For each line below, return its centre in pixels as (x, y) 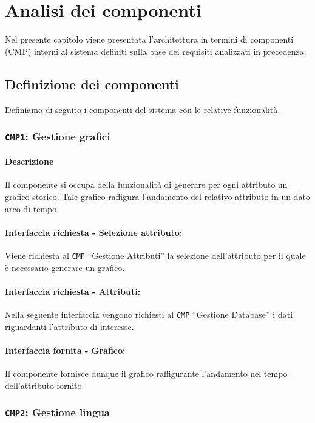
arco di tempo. (32, 208)
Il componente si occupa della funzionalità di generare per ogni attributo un (146, 184)
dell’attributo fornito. (45, 385)
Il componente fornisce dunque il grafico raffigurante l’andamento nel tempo (146, 373)
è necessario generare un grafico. (65, 267)
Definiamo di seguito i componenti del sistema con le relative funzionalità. (143, 109)
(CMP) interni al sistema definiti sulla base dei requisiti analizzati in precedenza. (156, 51)
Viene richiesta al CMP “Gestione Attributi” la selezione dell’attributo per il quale (155, 255)
